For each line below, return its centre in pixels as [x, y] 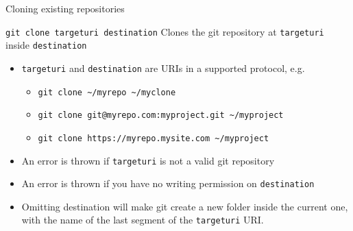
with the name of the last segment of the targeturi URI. [143, 220]
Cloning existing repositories [65, 8]
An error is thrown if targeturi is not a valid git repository [148, 160]
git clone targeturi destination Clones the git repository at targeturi [165, 31]
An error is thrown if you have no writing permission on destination [168, 183]
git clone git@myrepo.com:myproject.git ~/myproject [161, 115]
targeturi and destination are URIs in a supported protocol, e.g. [163, 68]
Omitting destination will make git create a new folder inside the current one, [185, 206]
